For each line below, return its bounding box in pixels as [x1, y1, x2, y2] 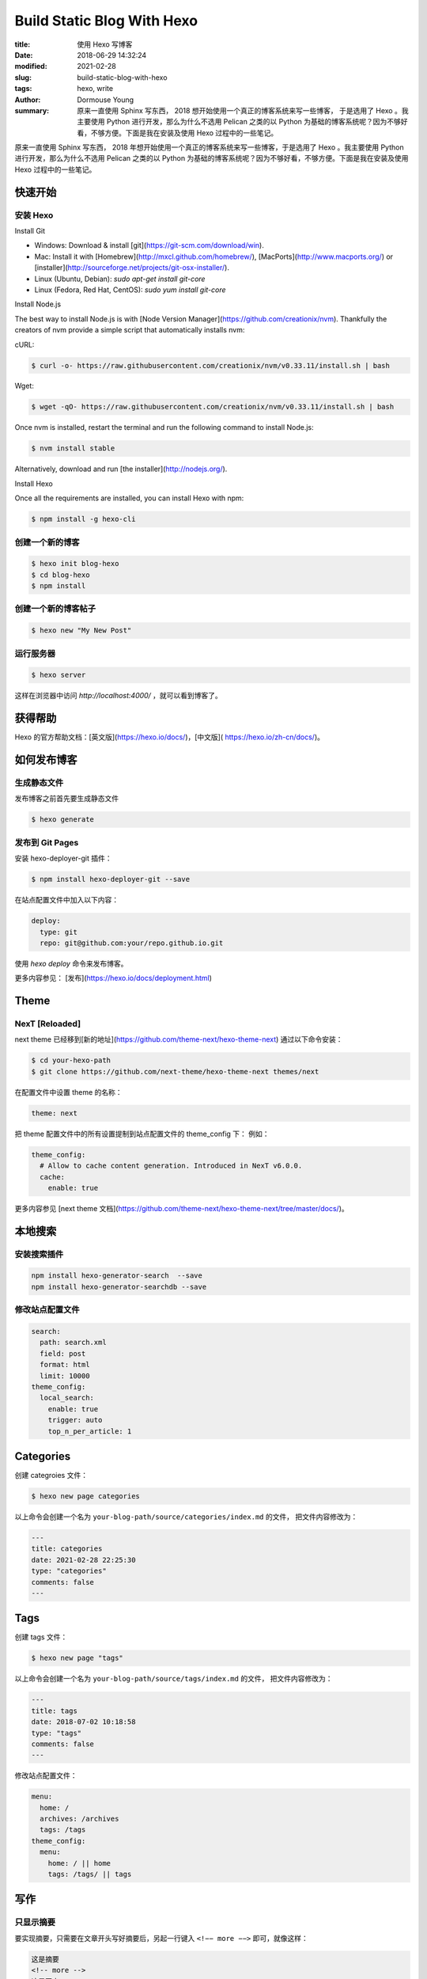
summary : [14, 105, 50, 115]
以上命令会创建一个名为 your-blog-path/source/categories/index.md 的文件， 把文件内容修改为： [14, 1512, 358, 1521]
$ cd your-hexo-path [31, 1056, 111, 1065]
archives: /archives [40, 1814, 119, 1824]
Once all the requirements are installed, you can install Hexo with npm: [14, 493, 244, 503]
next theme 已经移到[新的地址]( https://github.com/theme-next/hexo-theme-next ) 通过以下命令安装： [14, 1035, 343, 1044]
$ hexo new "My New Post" [31, 626, 132, 635]
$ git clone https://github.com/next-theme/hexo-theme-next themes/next [31, 1067, 319, 1076]
